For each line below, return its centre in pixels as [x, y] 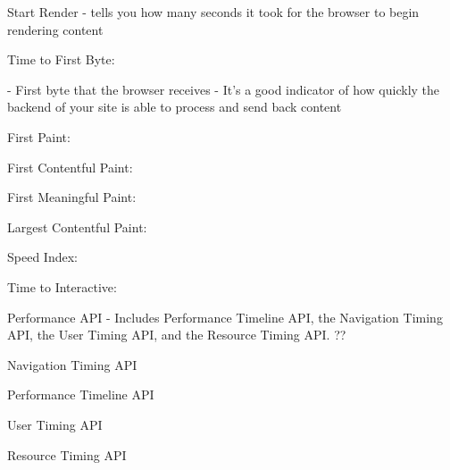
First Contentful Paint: [70, 167]
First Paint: [39, 136]
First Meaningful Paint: [72, 197]
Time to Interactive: [62, 286]
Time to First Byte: [61, 59]
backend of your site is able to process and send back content [175, 107]
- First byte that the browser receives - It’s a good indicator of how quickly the [224, 89]
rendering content [55, 29]
